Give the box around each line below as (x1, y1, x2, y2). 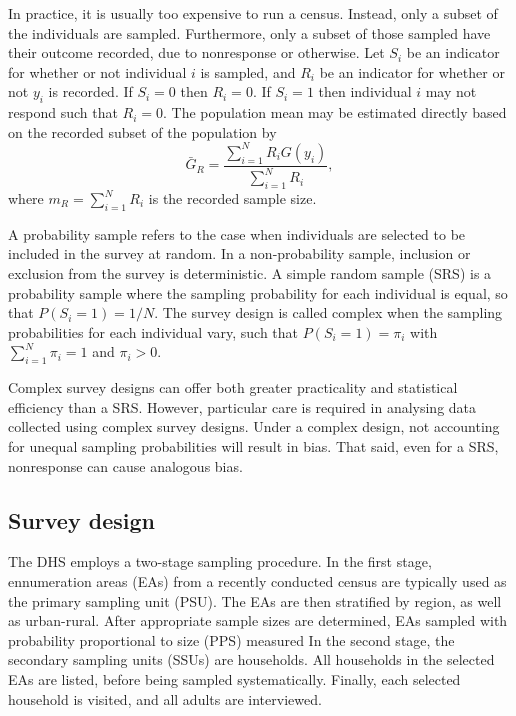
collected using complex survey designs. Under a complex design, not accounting (8, 416, 500, 437)
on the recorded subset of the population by (8, 121, 277, 142)
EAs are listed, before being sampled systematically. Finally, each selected (8, 668, 461, 689)
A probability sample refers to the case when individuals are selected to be (8, 223, 466, 244)
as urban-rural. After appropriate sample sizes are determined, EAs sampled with (8, 610, 508, 631)
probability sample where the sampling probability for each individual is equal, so (8, 282, 508, 303)
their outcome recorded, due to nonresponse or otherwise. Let (8, 42, 385, 63)
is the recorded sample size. (148, 188, 317, 209)
